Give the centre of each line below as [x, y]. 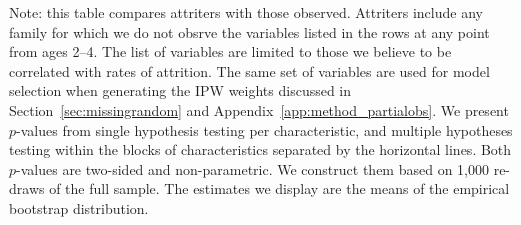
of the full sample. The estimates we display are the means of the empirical [279, 188]
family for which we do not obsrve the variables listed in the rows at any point [249, 31]
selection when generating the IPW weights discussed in [180, 90]
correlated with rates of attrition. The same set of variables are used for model [249, 70]
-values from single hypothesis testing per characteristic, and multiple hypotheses [264, 129]
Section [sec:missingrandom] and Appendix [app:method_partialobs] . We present [259, 109]
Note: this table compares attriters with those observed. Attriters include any [246, 12]
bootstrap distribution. [79, 207]
